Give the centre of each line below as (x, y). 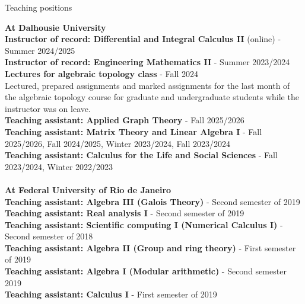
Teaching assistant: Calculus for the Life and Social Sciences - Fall (141, 155)
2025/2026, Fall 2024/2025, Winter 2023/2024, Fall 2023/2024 (118, 143)
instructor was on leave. (48, 108)
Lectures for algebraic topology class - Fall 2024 (101, 73)
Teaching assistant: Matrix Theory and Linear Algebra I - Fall (134, 131)
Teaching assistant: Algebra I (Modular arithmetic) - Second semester (146, 271)
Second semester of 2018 (49, 236)
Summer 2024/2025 (40, 50)
